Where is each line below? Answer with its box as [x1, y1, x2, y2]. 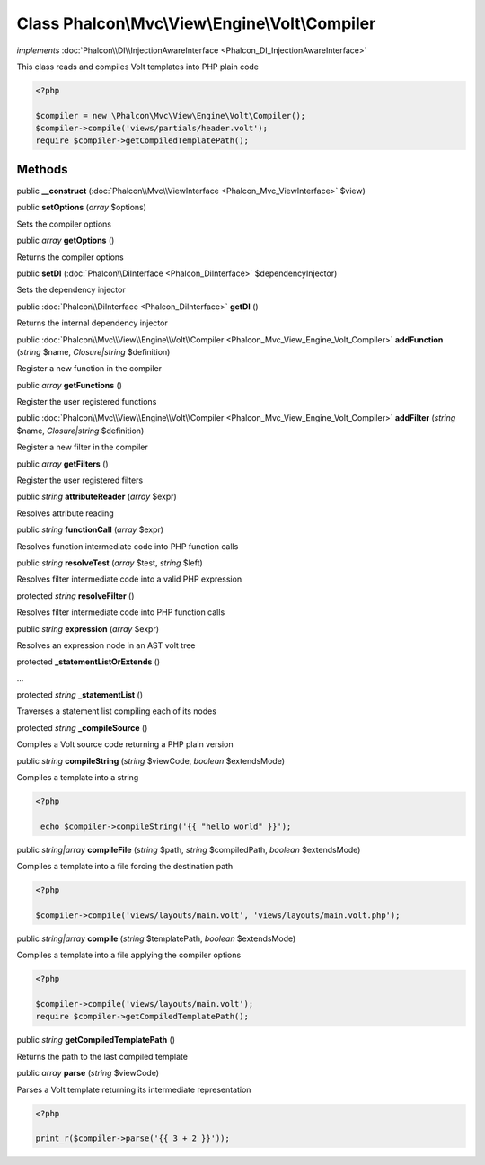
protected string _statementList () [16, 689, 144, 700]
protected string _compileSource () [16, 722, 148, 733]
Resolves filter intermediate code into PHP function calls [16, 607, 225, 618]
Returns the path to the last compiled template [16, 1051, 189, 1062]
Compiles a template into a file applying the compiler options [16, 949, 242, 961]
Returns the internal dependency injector [16, 317, 168, 328]
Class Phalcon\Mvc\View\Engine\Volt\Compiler [16, 13, 376, 33]
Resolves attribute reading [16, 508, 114, 519]
